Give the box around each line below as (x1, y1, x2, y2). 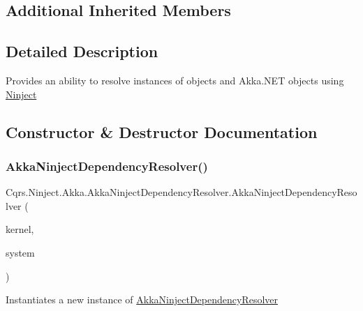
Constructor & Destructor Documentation (6, 121, 318, 142)
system (6, 245, 35, 259)
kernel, (6, 222, 34, 236)
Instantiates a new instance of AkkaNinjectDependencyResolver (6, 292, 278, 307)
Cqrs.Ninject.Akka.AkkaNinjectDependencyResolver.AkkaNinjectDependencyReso (6, 185, 357, 199)
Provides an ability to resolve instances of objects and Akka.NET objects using (6, 73, 344, 87)
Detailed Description (6, 40, 158, 62)
